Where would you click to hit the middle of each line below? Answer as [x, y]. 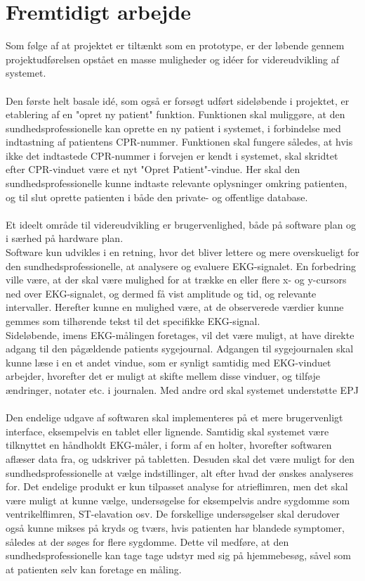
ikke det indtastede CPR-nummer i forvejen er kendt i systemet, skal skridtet [172, 155]
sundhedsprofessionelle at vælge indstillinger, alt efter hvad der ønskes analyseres [180, 472]
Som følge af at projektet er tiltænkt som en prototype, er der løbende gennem [175, 45]
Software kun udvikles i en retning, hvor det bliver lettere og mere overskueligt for [182, 252]
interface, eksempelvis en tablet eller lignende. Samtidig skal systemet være [167, 431]
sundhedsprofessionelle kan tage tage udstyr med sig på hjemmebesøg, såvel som [178, 555]
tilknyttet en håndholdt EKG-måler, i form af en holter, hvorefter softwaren [169, 445]
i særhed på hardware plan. [65, 238]
